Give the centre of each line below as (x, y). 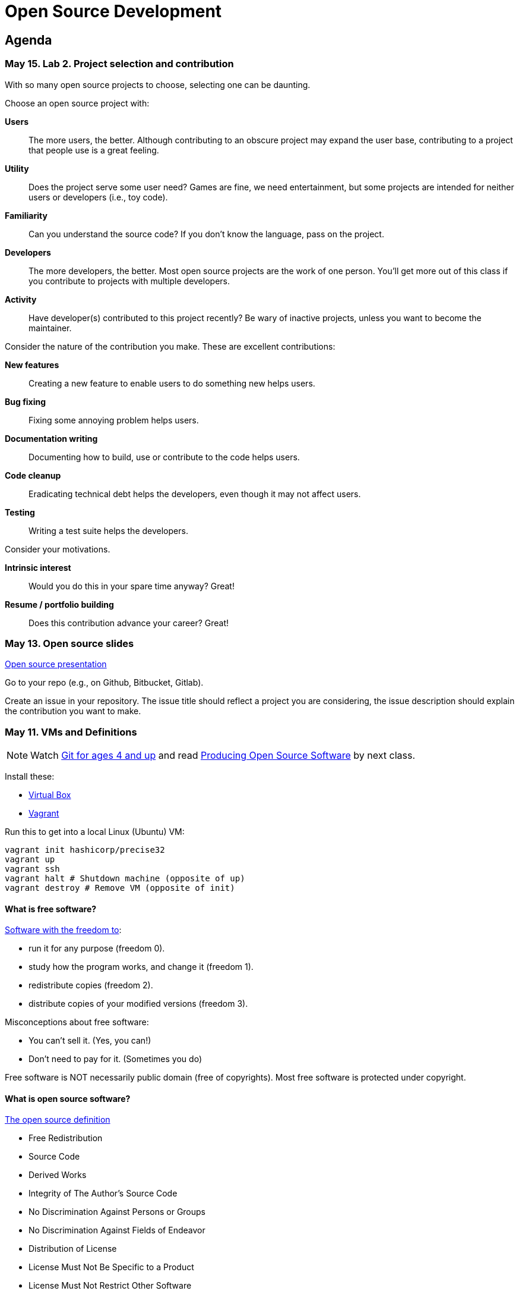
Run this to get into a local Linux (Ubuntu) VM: (95, 832)
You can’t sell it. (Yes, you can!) (90, 1041)
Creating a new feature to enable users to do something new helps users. (172, 383)
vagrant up (30, 860)
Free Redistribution (66, 1138)
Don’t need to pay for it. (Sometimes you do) (115, 1059)
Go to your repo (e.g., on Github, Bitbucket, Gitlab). (104, 683)
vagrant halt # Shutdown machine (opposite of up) (125, 879)
